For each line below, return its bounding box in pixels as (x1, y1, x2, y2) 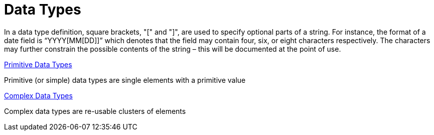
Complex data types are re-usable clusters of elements (4, 106, 186, 115)
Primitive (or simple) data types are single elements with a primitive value (4, 75, 246, 84)
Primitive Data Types (4, 60, 72, 69)
